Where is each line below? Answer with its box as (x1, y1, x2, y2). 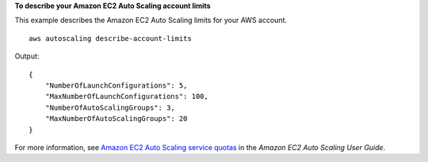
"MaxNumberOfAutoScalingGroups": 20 (44, 115, 188, 123)
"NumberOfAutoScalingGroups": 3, (44, 103, 176, 112)
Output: (14, 51, 40, 61)
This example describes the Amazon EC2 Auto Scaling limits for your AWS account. (14, 16, 288, 25)
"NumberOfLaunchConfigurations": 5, (44, 81, 188, 90)
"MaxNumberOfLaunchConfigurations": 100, (44, 92, 209, 101)
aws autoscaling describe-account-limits (29, 34, 192, 43)
